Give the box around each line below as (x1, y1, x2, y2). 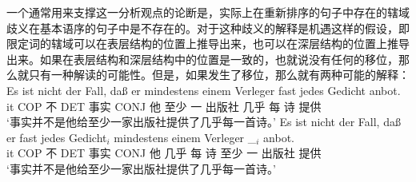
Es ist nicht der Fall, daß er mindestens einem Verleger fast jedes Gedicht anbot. (6, 81, 401, 98)
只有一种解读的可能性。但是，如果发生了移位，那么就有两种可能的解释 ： (28, 66, 410, 83)
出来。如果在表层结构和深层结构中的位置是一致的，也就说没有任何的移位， (6, 50, 398, 67)
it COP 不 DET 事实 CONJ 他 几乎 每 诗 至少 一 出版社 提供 (6, 144, 322, 161)
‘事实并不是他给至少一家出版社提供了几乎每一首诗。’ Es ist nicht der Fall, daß (6, 113, 401, 130)
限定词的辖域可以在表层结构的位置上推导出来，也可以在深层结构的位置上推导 (6, 35, 410, 52)
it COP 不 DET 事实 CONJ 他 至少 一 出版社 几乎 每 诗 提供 (6, 97, 322, 114)
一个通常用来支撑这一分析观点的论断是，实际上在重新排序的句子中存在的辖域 (6, 4, 410, 20)
